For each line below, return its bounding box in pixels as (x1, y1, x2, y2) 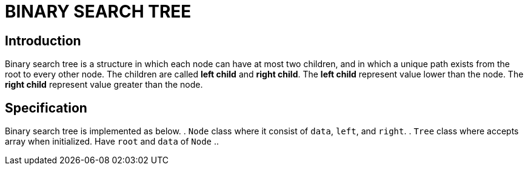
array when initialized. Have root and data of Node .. (5, 136, 219, 147)
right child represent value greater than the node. (5, 79, 203, 90)
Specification (5, 100, 87, 116)
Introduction (5, 33, 81, 48)
